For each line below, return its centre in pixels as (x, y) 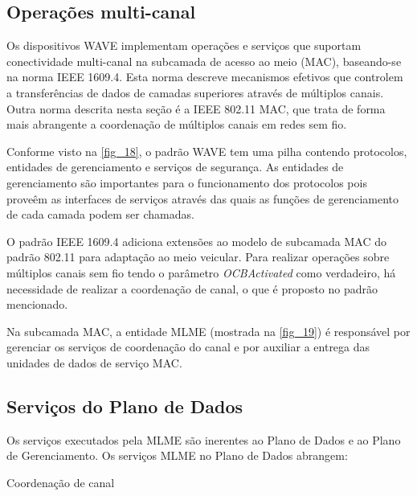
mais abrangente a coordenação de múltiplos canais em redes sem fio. (177, 124)
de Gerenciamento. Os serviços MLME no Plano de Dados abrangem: (177, 455)
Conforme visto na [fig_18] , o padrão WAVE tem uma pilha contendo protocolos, (207, 151)
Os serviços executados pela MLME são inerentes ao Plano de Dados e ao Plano (204, 439)
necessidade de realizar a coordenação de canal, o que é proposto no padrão (192, 288)
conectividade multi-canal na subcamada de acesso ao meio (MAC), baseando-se (204, 61)
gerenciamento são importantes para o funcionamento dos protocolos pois (187, 182)
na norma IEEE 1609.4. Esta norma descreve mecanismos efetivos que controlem (205, 77)
